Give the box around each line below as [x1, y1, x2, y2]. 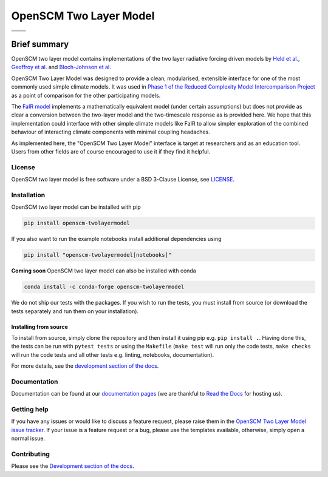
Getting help [11, 405, 49, 414]
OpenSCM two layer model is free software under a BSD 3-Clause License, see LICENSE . [11, 176, 235, 183]
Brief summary [11, 39, 69, 49]
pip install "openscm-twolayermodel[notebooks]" [24, 252, 172, 259]
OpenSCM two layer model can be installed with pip [11, 203, 141, 211]
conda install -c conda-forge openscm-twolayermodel [24, 283, 185, 291]
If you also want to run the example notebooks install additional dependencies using [11, 235, 222, 243]
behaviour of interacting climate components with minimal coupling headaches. [11, 128, 210, 136]
